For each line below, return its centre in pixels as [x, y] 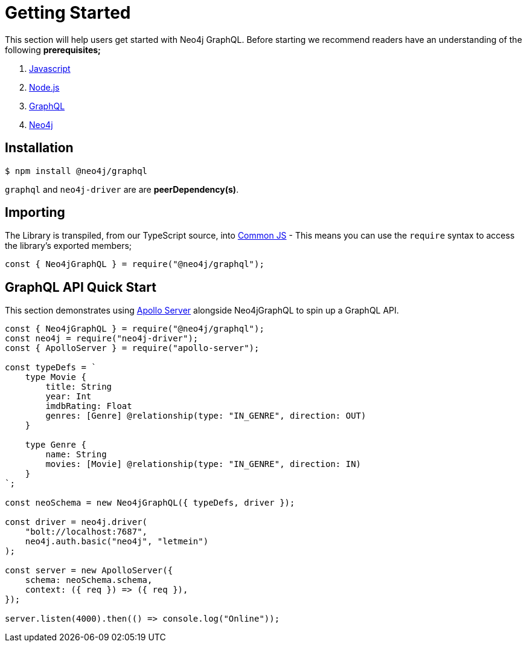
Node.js [44, 87]
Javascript [50, 68]
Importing [35, 213]
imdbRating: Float [89, 406]
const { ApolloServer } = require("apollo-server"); [132, 348]
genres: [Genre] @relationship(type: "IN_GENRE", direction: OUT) [206, 416]
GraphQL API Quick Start [81, 287]
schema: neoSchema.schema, [89, 580]
